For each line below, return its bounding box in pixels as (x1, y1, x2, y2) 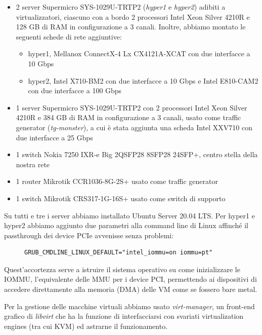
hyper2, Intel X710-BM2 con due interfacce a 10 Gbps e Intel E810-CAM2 (28, 75, 258, 86)
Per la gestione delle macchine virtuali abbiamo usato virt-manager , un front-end (4, 301, 255, 311)
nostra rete (16, 159, 50, 169)
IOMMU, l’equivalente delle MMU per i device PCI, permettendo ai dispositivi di (4, 274, 257, 284)
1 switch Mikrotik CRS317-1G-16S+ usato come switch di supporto (16, 193, 226, 203)
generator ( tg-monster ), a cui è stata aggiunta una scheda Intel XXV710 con (16, 122, 253, 132)
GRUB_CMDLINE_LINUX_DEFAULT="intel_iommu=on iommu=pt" (24, 249, 213, 256)
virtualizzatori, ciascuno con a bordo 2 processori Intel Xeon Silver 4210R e (16, 11, 250, 22)
